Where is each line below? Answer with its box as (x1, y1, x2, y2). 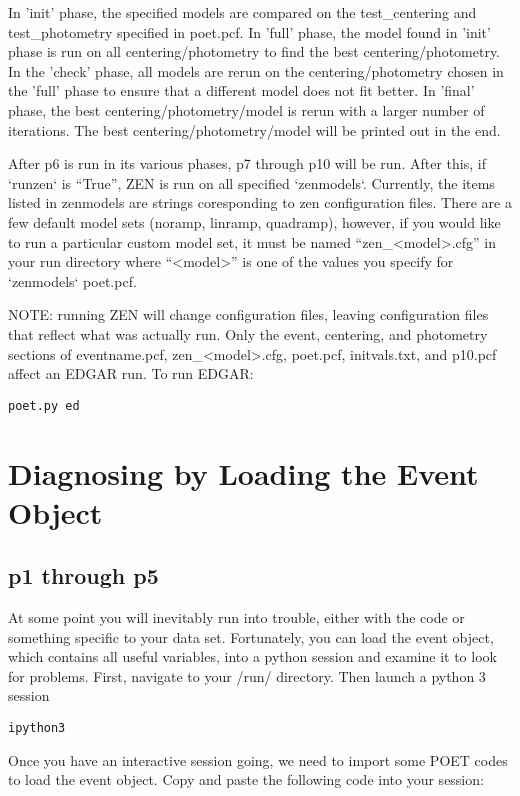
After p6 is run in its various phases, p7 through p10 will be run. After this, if (8, 153, 486, 174)
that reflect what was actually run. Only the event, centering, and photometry (8, 323, 488, 344)
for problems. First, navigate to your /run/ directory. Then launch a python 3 (8, 665, 486, 686)
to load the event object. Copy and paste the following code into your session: (8, 769, 484, 790)
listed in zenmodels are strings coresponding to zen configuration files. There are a (8, 192, 512, 213)
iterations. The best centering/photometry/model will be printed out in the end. (8, 119, 501, 140)
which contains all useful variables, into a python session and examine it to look (8, 646, 497, 667)
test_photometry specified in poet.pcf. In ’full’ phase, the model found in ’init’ (8, 21, 491, 42)
